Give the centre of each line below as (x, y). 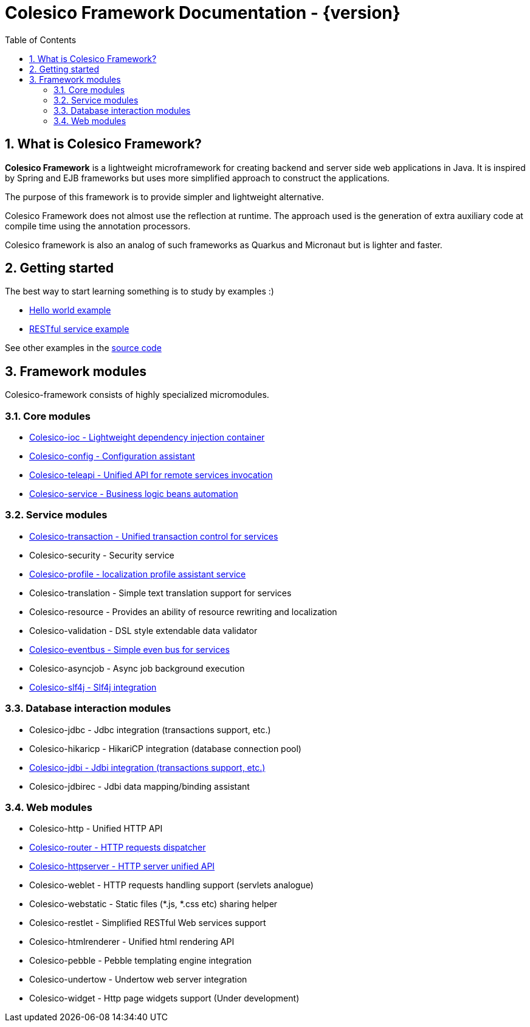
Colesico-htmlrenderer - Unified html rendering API (132, 942)
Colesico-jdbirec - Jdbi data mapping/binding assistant (139, 786)
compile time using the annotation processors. (98, 226)
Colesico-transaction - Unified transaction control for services (154, 536)
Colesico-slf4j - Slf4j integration (93, 687)
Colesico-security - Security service (102, 555)
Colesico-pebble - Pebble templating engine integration (141, 961)
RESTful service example (79, 329)
